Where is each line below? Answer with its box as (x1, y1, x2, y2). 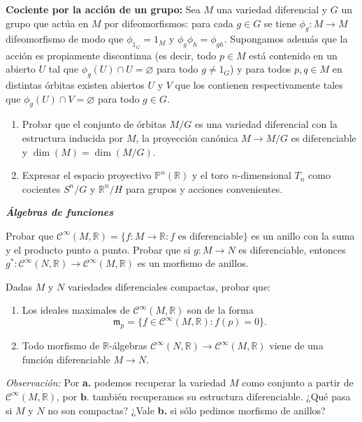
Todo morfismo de (22, 338, 100, 353)
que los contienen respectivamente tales (175, 77, 343, 92)
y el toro (191, 168, 229, 182)
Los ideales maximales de (22, 303, 130, 317)
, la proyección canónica (136, 130, 238, 145)
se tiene (263, 15, 296, 30)
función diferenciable (22, 351, 110, 366)
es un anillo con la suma (251, 228, 355, 242)
